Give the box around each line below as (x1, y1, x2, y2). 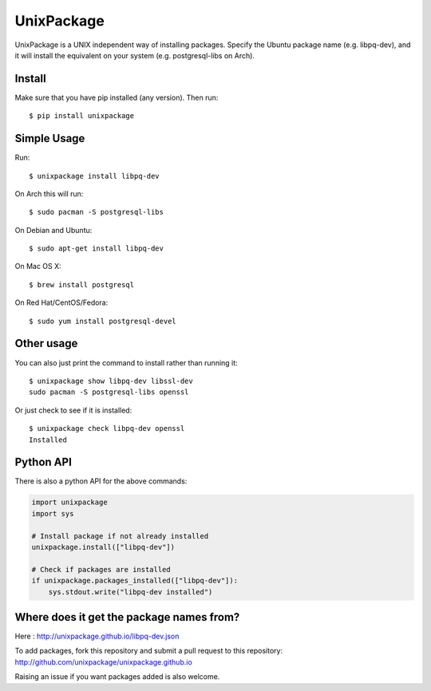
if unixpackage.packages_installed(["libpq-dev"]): (31, 576, 239, 586)
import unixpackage (31, 498, 108, 507)
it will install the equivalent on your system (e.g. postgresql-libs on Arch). (14, 50, 255, 60)
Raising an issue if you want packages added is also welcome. (14, 672, 220, 681)
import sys (31, 509, 74, 518)
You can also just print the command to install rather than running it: (14, 357, 239, 367)
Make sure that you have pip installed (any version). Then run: (14, 93, 219, 102)
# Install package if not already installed (31, 531, 209, 540)
